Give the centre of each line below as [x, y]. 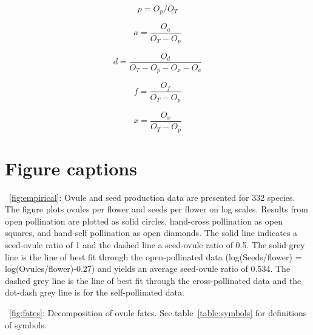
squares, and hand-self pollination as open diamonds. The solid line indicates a [151, 233]
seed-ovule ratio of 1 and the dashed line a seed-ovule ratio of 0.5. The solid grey [155, 245]
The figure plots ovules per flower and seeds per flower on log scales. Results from [156, 209]
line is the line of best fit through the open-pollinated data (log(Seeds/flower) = [153, 256]
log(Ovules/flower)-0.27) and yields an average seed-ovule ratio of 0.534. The [148, 269]
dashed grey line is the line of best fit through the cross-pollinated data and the [153, 280]
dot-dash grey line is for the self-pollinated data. [95, 292]
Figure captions [71, 168]
